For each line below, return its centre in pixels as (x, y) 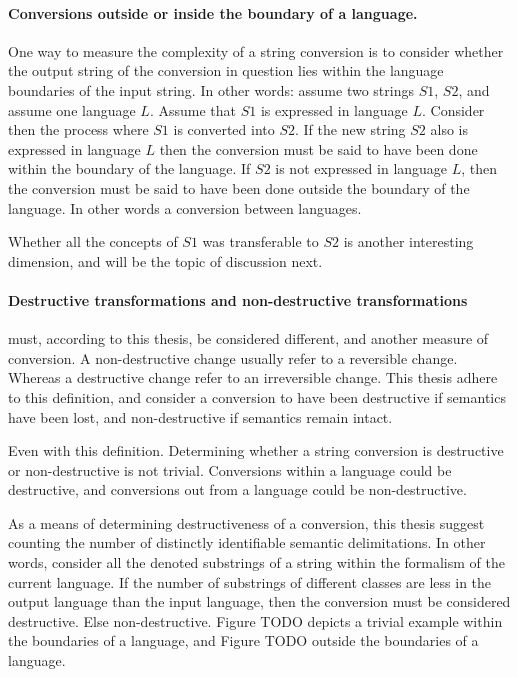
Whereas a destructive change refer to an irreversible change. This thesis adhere (253, 377)
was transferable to (260, 241)
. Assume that (192, 109)
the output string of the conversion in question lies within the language (226, 70)
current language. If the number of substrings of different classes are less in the (250, 581)
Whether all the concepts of (93, 241)
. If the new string (350, 129)
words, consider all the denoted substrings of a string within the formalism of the (256, 562)
